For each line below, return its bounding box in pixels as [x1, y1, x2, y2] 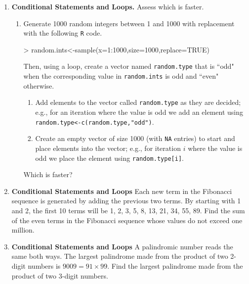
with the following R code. [23, 28, 102, 38]
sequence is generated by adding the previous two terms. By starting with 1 [11, 195, 241, 206]
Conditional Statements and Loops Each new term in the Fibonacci [11, 186, 232, 196]
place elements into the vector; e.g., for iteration [35, 142, 181, 153]
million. [11, 225, 35, 235]
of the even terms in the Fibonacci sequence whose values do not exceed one [11, 215, 243, 225]
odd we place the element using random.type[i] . [35, 152, 184, 163]
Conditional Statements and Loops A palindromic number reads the [11, 241, 233, 251]
